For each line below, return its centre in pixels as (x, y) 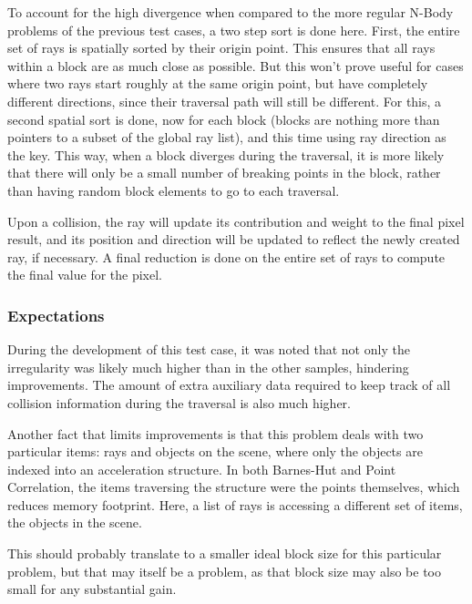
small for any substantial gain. (92, 589)
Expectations (56, 315)
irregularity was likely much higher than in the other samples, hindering (208, 367)
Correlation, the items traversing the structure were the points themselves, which (234, 487)
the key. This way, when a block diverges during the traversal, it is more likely (226, 154)
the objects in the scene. (75, 522)
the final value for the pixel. (85, 275)
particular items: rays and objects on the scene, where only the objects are (215, 451)
